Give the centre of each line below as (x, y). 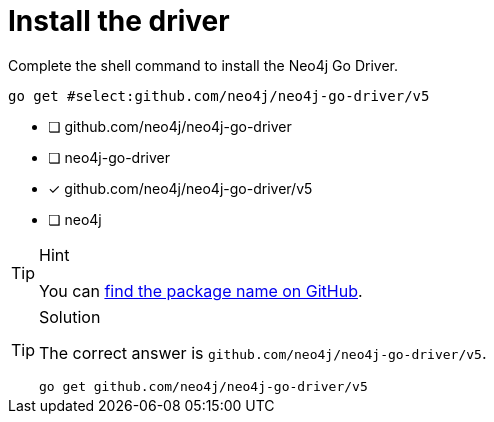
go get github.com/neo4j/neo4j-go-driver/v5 (203, 386)
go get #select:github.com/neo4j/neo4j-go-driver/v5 (219, 95)
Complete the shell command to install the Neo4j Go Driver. (203, 65)
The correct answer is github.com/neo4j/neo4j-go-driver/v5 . (263, 352)
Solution (70, 316)
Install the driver (119, 21)
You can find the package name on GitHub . (201, 290)
